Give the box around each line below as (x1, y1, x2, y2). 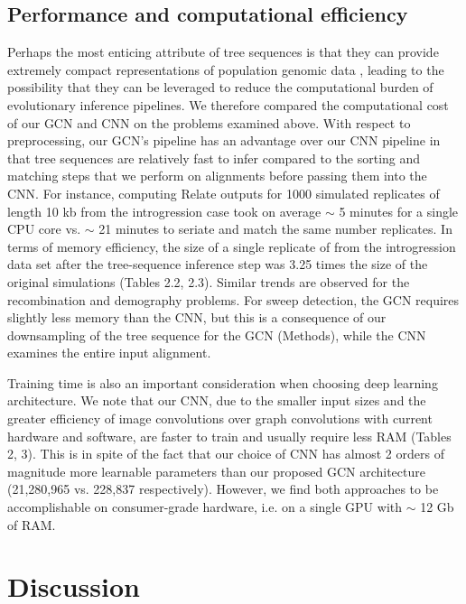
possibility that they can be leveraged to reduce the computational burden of (7, 78, 433, 97)
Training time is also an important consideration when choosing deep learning (7, 373, 438, 392)
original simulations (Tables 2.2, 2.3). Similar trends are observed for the (7, 272, 410, 291)
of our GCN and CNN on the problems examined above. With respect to (7, 113, 411, 132)
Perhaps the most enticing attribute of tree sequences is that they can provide (7, 42, 439, 61)
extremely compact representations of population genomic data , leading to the (7, 60, 444, 79)
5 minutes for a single (339, 201, 459, 220)
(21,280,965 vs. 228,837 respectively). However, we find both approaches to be (7, 479, 439, 498)
